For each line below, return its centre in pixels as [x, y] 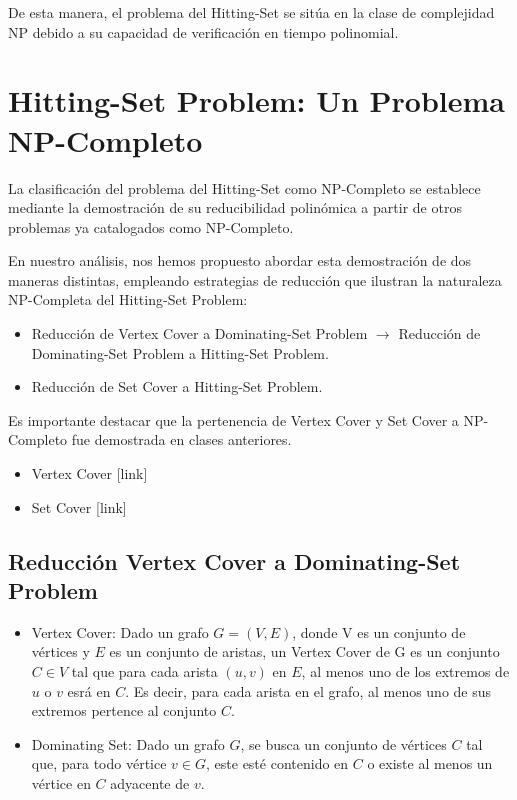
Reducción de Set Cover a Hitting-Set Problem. [177, 386]
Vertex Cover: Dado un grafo [120, 631]
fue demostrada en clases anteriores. [181, 439]
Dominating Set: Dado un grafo [128, 743]
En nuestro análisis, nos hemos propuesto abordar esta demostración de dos [240, 260]
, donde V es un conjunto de [379, 631]
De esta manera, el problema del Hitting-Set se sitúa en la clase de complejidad [251, 12]
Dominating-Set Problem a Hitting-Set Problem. [180, 352]
